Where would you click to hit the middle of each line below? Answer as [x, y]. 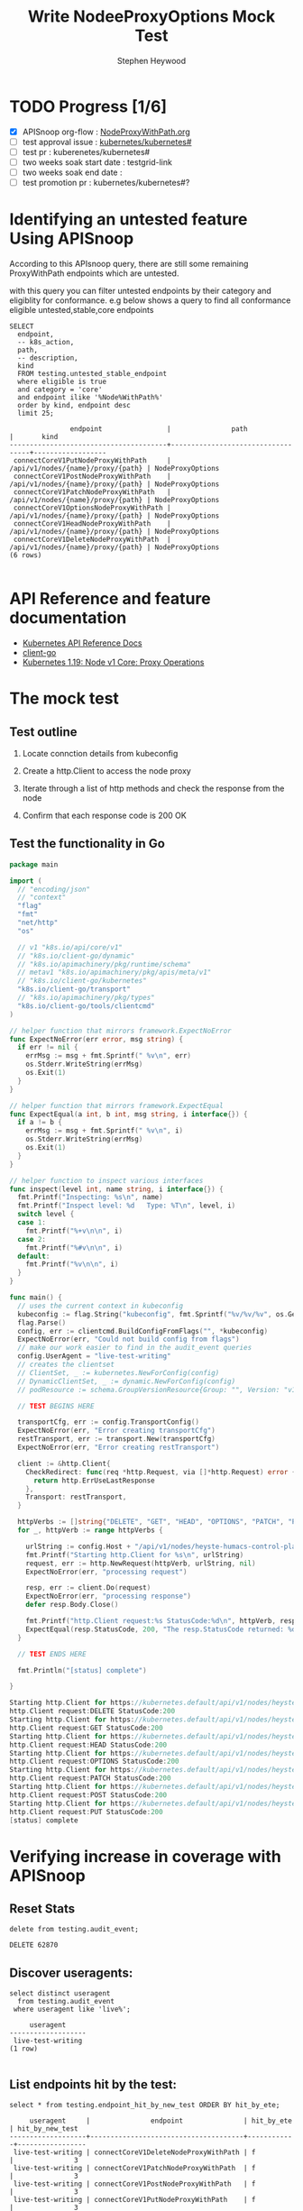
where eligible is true [62, 381]
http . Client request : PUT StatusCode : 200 [87, 1812]
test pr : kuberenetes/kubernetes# [86, 151]
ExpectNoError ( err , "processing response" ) [109, 1596]
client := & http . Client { [64, 1463]
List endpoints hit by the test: [93, 2084]
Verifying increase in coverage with [145, 1856]
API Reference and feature [110, 599]
